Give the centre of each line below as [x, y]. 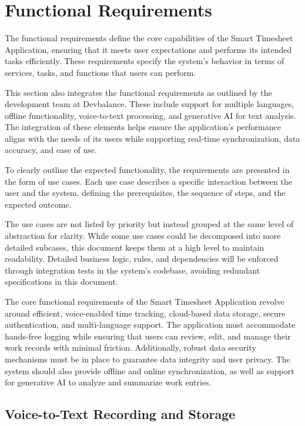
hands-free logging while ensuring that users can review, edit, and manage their [148, 336]
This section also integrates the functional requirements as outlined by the [138, 92]
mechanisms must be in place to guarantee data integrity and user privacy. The [148, 359]
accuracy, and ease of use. [51, 150]
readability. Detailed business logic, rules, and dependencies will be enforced [142, 259]
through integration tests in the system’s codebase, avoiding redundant [133, 270]
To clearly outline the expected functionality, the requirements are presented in [147, 170]
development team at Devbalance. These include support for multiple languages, [150, 104]
